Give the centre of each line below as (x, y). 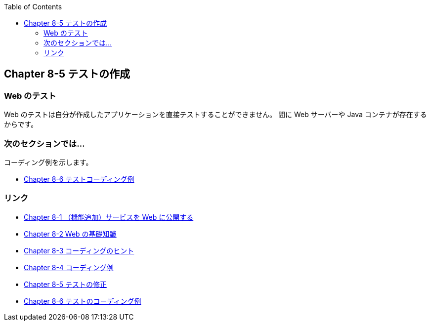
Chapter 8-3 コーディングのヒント (79, 250)
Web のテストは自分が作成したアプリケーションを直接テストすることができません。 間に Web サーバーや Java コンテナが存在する (215, 115)
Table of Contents (33, 7)
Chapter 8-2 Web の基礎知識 (70, 234)
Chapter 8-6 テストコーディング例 (79, 179)
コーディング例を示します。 (48, 162)
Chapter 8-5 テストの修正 (65, 284)
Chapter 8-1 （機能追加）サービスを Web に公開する (109, 217)
